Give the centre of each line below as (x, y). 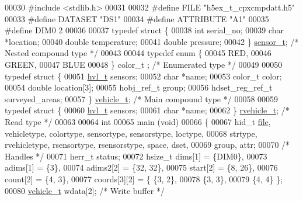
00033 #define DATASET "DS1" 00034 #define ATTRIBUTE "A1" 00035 (137, 18)
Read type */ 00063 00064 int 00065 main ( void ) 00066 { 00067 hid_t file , (138, 121)
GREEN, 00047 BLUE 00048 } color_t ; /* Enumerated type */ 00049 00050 (144, 64)
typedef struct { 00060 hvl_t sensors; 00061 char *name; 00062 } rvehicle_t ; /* (147, 110)
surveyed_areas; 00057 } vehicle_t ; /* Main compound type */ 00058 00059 (142, 98)
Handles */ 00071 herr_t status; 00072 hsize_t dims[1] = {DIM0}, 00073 (136, 156)
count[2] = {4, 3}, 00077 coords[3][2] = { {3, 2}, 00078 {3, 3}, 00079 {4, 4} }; (144, 179)
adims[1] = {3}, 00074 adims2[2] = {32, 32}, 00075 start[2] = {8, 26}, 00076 (141, 167)
